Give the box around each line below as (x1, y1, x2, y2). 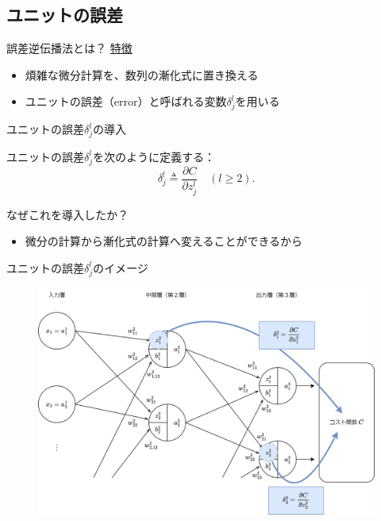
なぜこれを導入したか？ (6, 206, 129, 222)
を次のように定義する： (93, 148, 216, 164)
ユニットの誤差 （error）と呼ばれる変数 (25, 93, 227, 110)
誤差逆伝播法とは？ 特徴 (6, 40, 133, 56)
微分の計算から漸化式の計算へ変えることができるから (25, 233, 303, 249)
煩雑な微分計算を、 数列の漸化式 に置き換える (25, 66, 259, 83)
